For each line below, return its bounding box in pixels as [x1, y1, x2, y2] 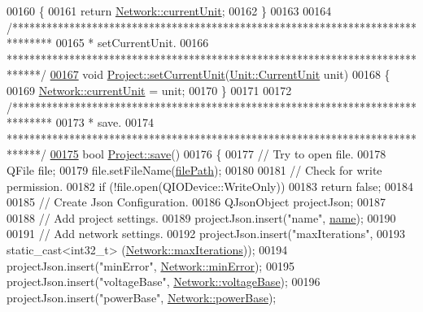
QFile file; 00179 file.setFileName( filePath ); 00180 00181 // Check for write [7, 161, 382, 178]
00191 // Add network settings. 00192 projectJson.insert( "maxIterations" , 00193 [7, 225, 405, 242]
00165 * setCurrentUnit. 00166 [55, 34, 209, 51]
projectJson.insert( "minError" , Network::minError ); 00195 [7, 257, 294, 274]
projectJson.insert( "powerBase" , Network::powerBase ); [7, 288, 277, 305]
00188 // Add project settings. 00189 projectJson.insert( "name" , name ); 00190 [7, 209, 396, 226]
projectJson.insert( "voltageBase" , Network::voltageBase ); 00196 [7, 273, 321, 290]
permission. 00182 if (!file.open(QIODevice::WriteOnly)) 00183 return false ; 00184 [7, 177, 414, 194]
